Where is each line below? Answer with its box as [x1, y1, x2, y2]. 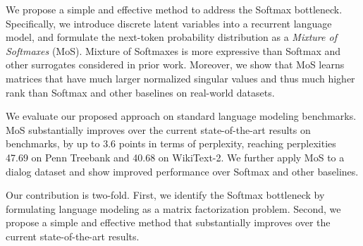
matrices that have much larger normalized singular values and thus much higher [6, 70, 355, 85]
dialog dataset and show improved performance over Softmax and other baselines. [6, 164, 359, 178]
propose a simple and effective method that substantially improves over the [6, 215, 331, 230]
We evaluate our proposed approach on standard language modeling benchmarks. [6, 109, 357, 123]
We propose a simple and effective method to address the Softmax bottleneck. [6, 2, 343, 16]
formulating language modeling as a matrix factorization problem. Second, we [6, 201, 341, 216]
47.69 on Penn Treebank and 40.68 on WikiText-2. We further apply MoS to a [6, 149, 345, 164]
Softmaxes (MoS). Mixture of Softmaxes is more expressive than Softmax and [6, 43, 341, 58]
